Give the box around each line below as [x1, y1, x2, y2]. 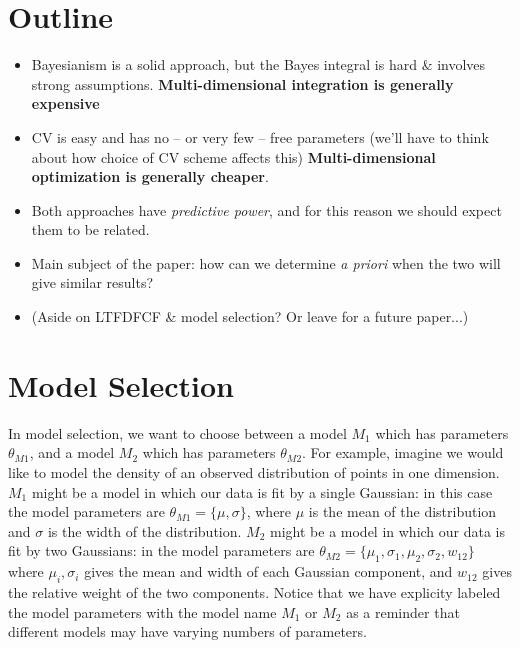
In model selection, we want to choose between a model [8, 422, 347, 443]
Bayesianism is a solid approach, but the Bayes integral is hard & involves [31, 54, 486, 75]
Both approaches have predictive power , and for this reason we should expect [31, 199, 502, 220]
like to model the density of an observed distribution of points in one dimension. [8, 461, 500, 482]
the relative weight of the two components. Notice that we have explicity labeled [8, 581, 501, 602]
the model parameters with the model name [8, 601, 277, 622]
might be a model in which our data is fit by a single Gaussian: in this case [31, 481, 493, 502]
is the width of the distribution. [47, 520, 242, 541]
